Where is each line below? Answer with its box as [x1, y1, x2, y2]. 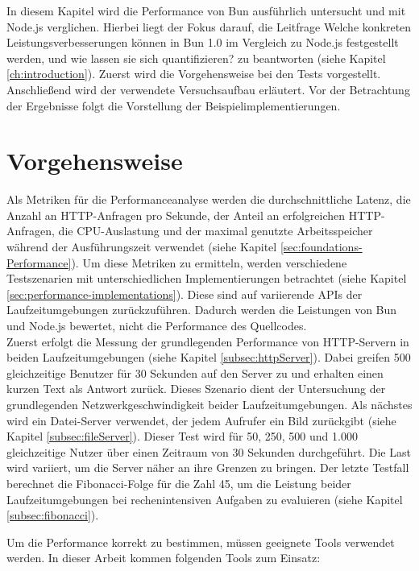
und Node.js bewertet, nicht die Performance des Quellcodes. [6, 317, 307, 334]
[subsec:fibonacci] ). [6, 507, 99, 523]
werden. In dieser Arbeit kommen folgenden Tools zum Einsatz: [6, 549, 321, 566]
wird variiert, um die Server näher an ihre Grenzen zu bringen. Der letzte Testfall [6, 459, 409, 476]
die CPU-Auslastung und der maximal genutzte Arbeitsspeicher [58, 222, 373, 239]
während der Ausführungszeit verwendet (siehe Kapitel [6, 238, 277, 255]
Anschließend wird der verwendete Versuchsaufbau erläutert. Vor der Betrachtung [6, 81, 410, 97]
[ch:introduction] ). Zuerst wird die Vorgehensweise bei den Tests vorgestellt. [6, 65, 381, 82]
